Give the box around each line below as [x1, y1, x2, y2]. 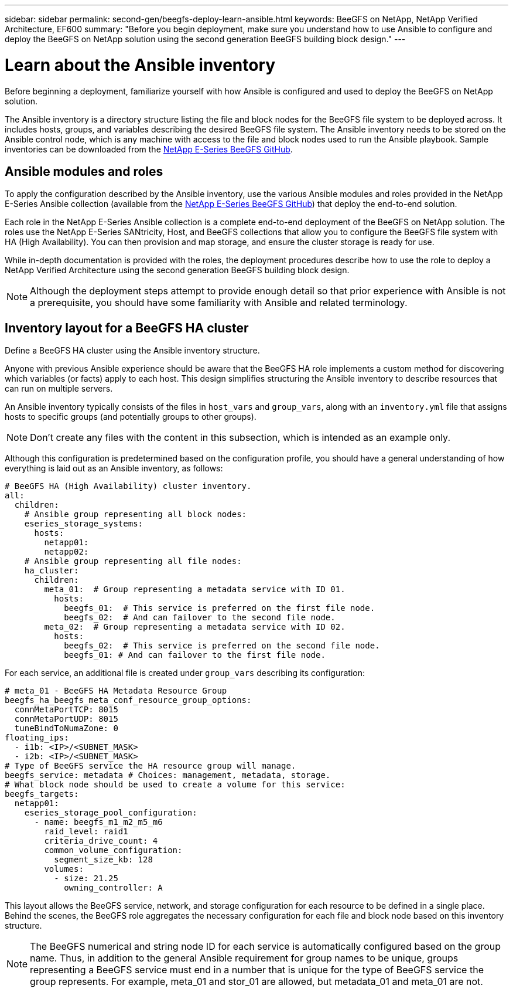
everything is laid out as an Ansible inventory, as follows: [5, 463, 223, 474]
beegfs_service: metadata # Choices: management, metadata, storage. [5, 770, 331, 780]
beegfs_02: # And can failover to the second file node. [64, 613, 336, 623]
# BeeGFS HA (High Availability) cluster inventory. [5, 481, 252, 491]
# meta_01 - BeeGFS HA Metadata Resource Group [5, 686, 227, 696]
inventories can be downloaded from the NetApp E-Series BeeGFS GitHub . [5, 144, 293, 154]
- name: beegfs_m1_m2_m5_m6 [34, 817, 163, 827]
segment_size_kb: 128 [54, 855, 153, 865]
